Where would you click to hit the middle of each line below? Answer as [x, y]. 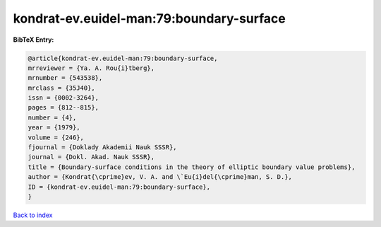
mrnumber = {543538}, [65, 78]
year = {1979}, [54, 128]
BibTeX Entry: [34, 40]
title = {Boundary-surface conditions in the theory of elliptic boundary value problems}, [192, 167]
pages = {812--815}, [63, 107]
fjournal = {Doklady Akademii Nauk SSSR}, [102, 147]
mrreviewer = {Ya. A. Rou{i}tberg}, [91, 68]
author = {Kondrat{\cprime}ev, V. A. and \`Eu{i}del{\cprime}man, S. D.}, [160, 177]
